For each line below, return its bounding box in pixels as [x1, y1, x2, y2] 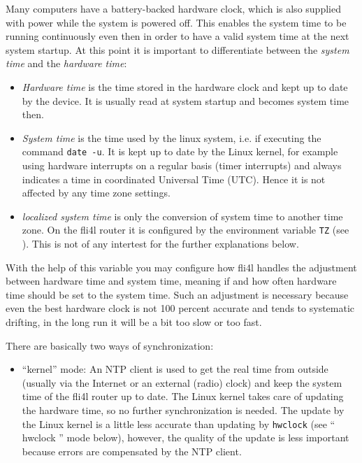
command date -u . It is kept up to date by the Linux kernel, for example [22, 144, 338, 159]
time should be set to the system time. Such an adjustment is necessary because [6, 287, 349, 301]
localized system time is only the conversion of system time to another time [22, 208, 343, 223]
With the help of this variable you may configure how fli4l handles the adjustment [6, 259, 357, 274]
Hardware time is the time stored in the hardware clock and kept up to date [22, 79, 348, 94]
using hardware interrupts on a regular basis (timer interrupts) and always [22, 158, 342, 172]
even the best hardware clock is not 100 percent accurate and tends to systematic [6, 301, 355, 315]
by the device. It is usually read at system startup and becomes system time [22, 93, 349, 108]
